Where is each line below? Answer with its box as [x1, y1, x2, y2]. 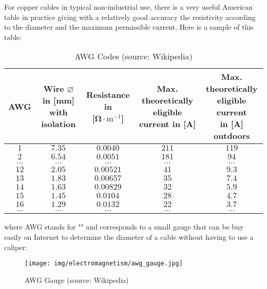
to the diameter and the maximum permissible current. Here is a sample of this [4, 22, 254, 32]
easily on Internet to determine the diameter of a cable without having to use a [4, 231, 254, 242]
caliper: [4, 241, 27, 252]
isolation [41, 118, 76, 130]
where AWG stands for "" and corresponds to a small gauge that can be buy [4, 221, 244, 232]
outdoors [213, 130, 250, 142]
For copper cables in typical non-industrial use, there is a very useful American [4, 2, 253, 12]
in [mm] [42, 94, 74, 107]
